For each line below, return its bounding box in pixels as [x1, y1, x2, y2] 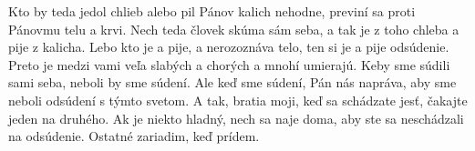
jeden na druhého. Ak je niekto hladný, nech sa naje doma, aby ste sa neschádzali [8, 108, 464, 127]
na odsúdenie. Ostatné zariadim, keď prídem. [8, 126, 260, 146]
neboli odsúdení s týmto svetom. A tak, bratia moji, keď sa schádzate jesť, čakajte [8, 90, 468, 109]
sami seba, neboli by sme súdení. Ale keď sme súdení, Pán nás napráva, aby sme [8, 73, 457, 92]
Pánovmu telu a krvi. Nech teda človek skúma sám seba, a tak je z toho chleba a [8, 19, 460, 38]
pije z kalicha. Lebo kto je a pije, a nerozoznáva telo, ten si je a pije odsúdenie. [8, 37, 449, 56]
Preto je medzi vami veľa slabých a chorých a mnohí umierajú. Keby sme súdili [8, 55, 450, 74]
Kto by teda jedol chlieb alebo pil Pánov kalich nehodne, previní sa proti [8, 2, 416, 20]
